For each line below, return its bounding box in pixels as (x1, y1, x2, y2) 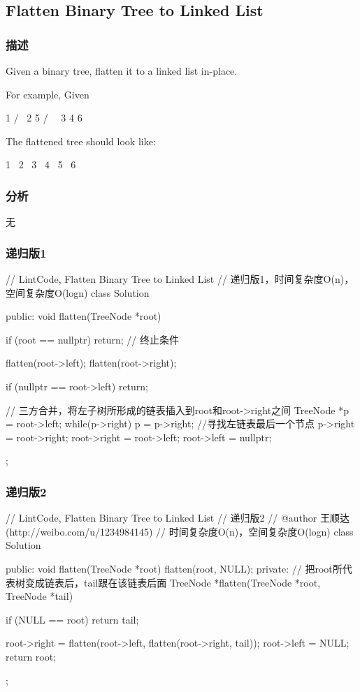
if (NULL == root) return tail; (6, 612, 139, 626)
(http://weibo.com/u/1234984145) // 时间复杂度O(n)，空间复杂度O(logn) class (6, 524, 354, 538)
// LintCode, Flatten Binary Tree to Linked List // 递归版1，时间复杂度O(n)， (6, 272, 354, 286)
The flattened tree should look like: (6, 133, 156, 148)
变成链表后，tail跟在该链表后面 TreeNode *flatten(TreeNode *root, (24, 575, 321, 589)
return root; (6, 649, 57, 663)
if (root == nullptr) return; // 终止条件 (6, 332, 179, 346)
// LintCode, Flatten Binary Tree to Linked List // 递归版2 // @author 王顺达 (6, 510, 350, 525)
